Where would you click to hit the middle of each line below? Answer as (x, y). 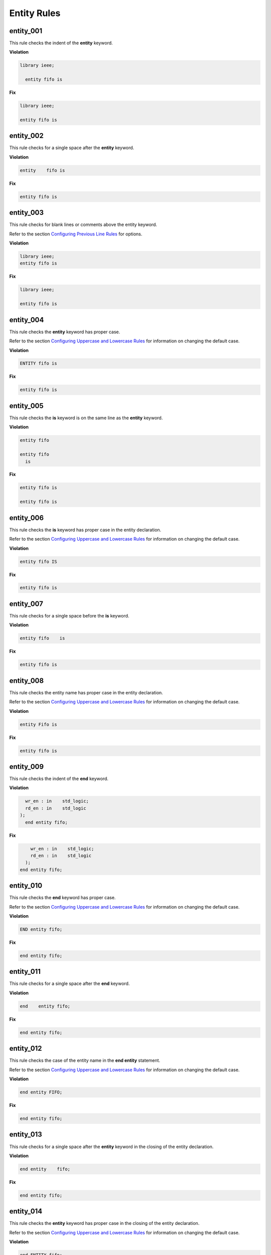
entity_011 (25, 972)
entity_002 (26, 136)
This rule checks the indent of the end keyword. (59, 779)
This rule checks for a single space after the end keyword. (70, 983)
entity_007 (26, 604)
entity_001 (26, 31)
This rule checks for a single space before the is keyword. (69, 615)
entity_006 (27, 518)
